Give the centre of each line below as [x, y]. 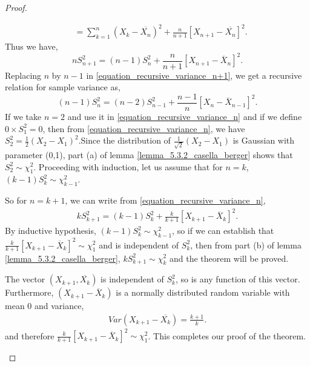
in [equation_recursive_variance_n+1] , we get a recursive [194, 75]
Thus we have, [31, 46]
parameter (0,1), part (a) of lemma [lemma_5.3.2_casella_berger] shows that [149, 154]
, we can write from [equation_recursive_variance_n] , [165, 200]
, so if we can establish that [223, 231]
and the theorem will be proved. [229, 258]
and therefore [30, 335]
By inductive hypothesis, [51, 231]
